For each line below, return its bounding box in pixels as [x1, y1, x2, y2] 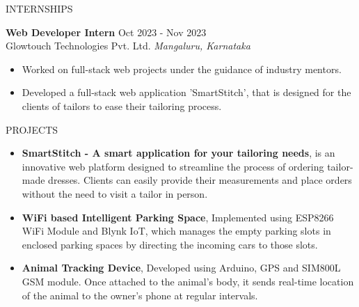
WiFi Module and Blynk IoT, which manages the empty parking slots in [22, 223, 331, 238]
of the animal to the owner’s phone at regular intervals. [22, 288, 258, 302]
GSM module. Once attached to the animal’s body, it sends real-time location [22, 274, 354, 288]
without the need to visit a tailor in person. [22, 186, 208, 200]
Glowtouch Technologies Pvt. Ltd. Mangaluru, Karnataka [6, 38, 250, 53]
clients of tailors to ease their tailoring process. [22, 98, 222, 113]
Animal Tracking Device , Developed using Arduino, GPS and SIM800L [22, 260, 341, 275]
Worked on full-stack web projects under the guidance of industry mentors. [22, 61, 342, 76]
